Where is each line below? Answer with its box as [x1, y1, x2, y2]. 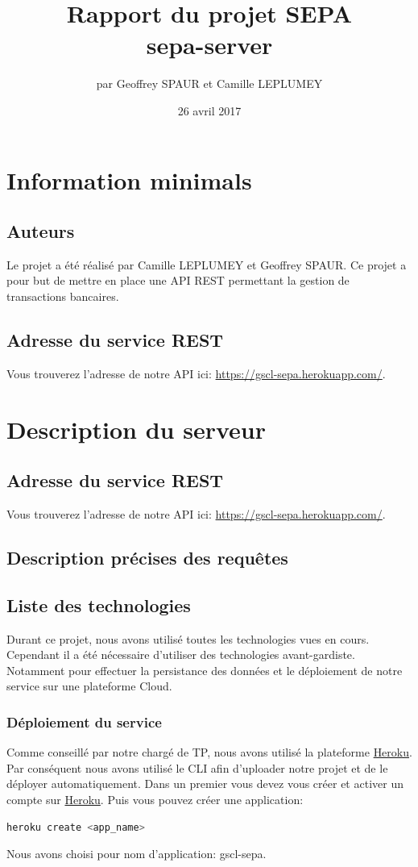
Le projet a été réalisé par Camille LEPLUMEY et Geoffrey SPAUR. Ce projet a [6, 256, 407, 273]
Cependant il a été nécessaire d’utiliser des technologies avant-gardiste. [6, 646, 355, 663]
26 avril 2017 [177, 102, 242, 119]
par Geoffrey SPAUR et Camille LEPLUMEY [96, 75, 323, 92]
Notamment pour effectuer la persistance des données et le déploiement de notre [6, 661, 403, 678]
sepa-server [146, 28, 273, 61]
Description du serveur [6, 412, 267, 445]
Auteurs [6, 219, 75, 244]
